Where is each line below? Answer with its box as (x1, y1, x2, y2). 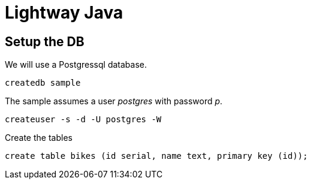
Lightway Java (5, 2, 123, 23)
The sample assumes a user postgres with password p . (5, 96, 223, 107)
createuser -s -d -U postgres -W (5, 114, 162, 125)
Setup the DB (5, 34, 84, 49)
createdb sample (5, 78, 81, 88)
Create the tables (5, 132, 73, 143)
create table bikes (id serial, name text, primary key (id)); (5, 151, 308, 161)
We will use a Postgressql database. (5, 59, 147, 70)
